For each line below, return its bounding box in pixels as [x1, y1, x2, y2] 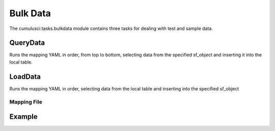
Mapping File [9, 98, 43, 105]
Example [9, 112, 38, 121]
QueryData [9, 39, 45, 47]
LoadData [9, 72, 41, 81]
